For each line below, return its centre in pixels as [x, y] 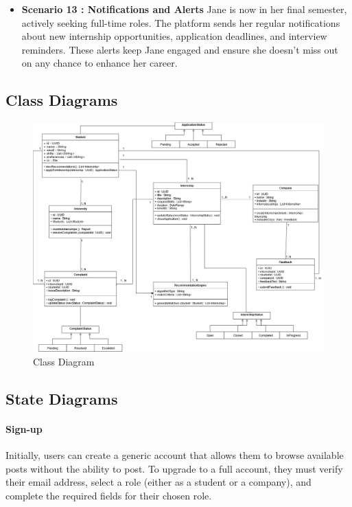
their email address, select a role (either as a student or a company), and [159, 482]
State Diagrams [62, 398]
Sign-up [24, 428]
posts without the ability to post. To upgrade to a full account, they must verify [174, 468]
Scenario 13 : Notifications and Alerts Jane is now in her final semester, [184, 9]
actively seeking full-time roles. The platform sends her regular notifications [181, 22]
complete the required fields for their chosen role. [109, 495]
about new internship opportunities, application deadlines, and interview [174, 36]
